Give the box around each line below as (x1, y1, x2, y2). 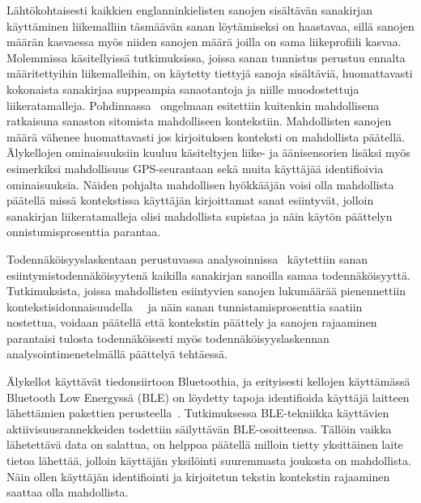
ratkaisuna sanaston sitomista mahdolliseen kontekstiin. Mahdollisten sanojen (6, 112, 392, 129)
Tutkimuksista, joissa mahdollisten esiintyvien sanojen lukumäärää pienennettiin (6, 282, 406, 299)
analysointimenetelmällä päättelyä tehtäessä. (6, 345, 228, 362)
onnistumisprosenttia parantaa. (6, 223, 161, 240)
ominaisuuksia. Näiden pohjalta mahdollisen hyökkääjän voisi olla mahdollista (6, 175, 394, 192)
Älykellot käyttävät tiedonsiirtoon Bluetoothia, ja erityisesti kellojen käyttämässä (6, 373, 410, 390)
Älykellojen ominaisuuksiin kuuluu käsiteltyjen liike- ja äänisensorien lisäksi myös (6, 144, 410, 161)
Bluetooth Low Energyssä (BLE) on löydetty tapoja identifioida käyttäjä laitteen (6, 388, 410, 405)
